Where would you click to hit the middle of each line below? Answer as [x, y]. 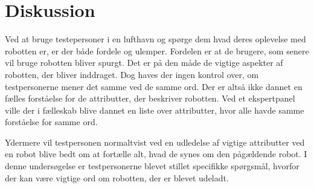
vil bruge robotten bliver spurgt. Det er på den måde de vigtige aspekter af [144, 63]
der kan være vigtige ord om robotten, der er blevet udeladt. [117, 177]
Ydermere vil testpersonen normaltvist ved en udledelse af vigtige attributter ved [155, 142]
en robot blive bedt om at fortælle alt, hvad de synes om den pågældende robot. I [156, 154]
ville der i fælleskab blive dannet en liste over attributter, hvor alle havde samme [155, 110]
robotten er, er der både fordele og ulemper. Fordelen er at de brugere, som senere [157, 50]
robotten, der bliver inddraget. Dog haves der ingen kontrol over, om [132, 74]
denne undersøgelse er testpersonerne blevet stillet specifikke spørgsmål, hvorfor [152, 166]
